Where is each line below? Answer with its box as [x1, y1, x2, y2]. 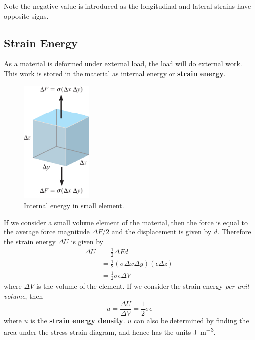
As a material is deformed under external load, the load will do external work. [4, 58, 242, 69]
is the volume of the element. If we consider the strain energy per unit [36, 281, 249, 291]
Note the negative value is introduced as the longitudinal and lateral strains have [4, 1, 251, 11]
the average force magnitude [4, 227, 90, 237]
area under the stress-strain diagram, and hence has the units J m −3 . [4, 325, 216, 337]
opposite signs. [4, 10, 49, 21]
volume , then [4, 291, 43, 301]
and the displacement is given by [111, 227, 212, 237]
